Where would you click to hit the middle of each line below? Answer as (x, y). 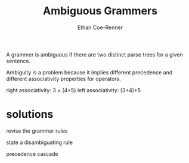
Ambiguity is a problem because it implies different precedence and (89, 72)
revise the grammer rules (37, 131)
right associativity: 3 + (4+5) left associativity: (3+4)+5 (74, 90)
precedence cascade (32, 153)
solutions (30, 115)
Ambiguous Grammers (100, 11)
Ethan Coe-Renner (100, 27)
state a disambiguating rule (40, 142)
